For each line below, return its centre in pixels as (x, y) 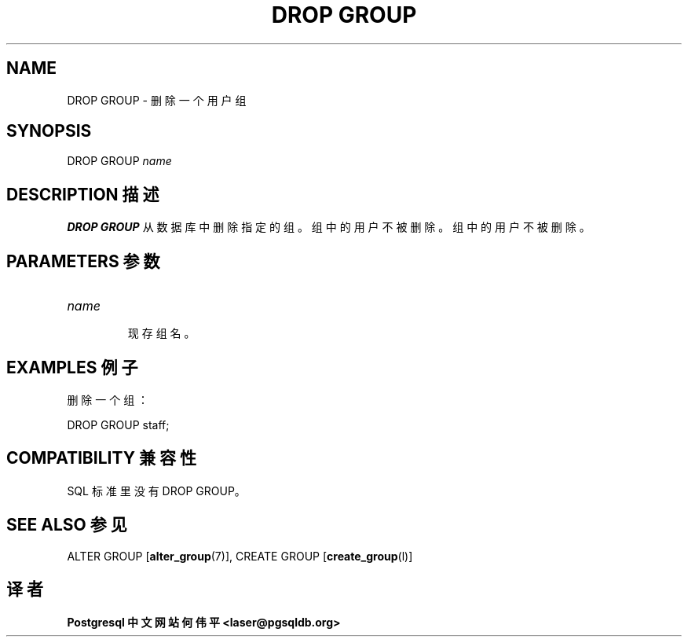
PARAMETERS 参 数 (83, 261)
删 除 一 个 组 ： (108, 399)
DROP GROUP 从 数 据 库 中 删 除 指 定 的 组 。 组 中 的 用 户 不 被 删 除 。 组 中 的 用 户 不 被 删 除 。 (329, 227)
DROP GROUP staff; (118, 424)
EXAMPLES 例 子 (72, 367)
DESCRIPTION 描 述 (83, 194)
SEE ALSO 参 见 (67, 525)
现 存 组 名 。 (161, 333)
